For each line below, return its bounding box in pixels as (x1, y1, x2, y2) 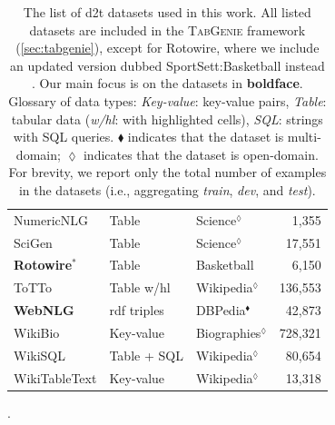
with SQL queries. (13, 127, 114, 146)
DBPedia (195, 301, 246, 320)
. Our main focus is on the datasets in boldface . (31, 74, 303, 93)
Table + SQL (109, 345, 183, 364)
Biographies (195, 323, 261, 341)
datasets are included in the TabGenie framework (29, 20, 306, 39)
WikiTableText (14, 368, 97, 387)
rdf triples (109, 301, 164, 320)
